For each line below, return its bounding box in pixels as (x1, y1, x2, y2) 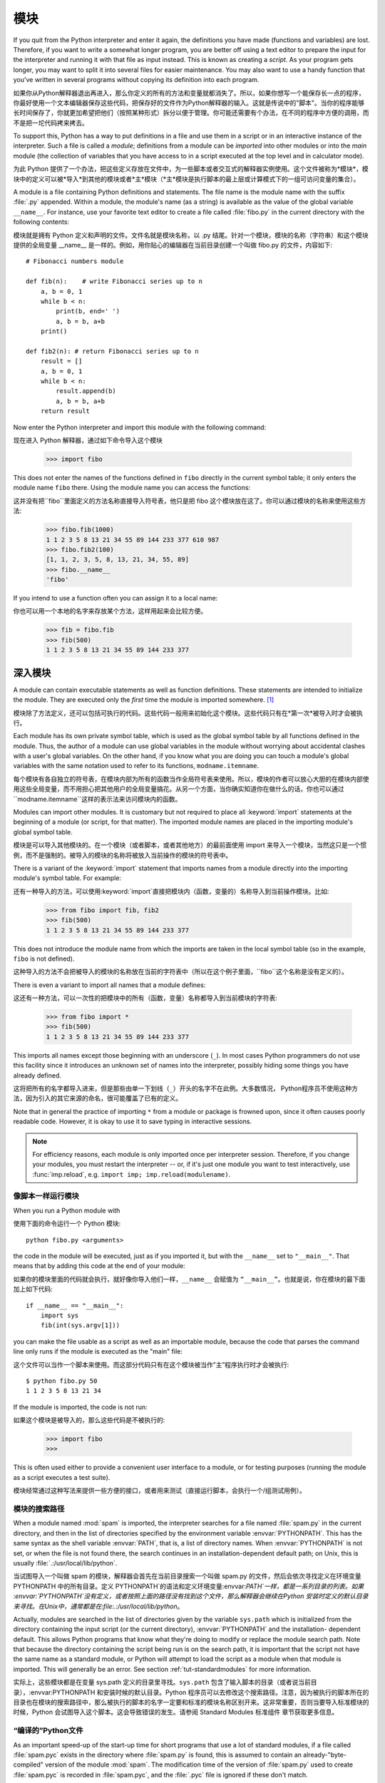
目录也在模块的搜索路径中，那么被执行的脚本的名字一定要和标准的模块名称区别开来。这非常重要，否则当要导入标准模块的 (13, 1698, 369, 1707)
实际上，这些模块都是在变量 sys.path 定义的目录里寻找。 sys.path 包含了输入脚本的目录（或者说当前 (13, 1678, 312, 1687)
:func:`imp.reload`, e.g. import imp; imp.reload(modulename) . (32, 1170, 231, 1178)
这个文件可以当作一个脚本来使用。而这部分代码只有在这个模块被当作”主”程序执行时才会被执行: (13, 1360, 289, 1369)
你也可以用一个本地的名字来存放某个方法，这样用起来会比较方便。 (13, 607, 207, 615)
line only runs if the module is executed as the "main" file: (13, 1347, 183, 1356)
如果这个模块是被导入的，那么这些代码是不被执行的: (13, 1416, 165, 1424)
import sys (40, 1311, 79, 1319)
